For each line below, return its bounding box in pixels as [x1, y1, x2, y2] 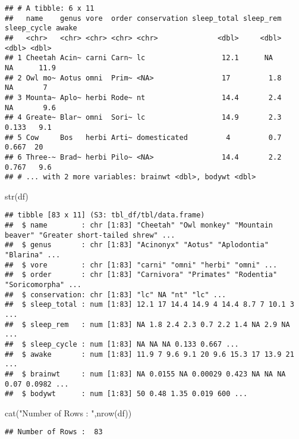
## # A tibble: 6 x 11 [5, 4, 95, 13]
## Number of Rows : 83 [5, 428, 103, 437]
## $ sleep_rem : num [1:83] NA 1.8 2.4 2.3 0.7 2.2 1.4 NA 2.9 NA [5, 320, 290, 329]
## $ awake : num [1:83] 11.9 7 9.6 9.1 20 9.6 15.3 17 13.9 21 [5, 350, 294, 359]
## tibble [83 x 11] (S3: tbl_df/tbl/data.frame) [5, 211, 205, 220]
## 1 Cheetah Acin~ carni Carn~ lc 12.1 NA [5, 54, 273, 63]
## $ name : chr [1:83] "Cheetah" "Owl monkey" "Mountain [5, 221, 273, 230]
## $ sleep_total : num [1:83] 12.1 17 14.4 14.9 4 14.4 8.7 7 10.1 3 [5, 300, 294, 309]
